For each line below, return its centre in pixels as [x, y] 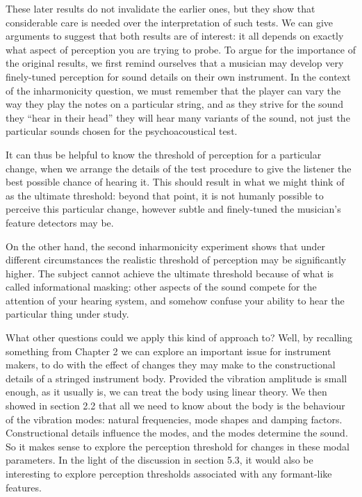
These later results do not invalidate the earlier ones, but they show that [161, 8]
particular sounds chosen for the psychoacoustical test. [122, 131]
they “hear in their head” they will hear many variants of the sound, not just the [178, 117]
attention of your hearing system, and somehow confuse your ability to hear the [175, 300]
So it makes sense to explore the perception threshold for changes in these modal [178, 446]
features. [24, 487]
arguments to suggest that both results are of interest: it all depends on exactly [175, 36]
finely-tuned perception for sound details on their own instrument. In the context [178, 76]
